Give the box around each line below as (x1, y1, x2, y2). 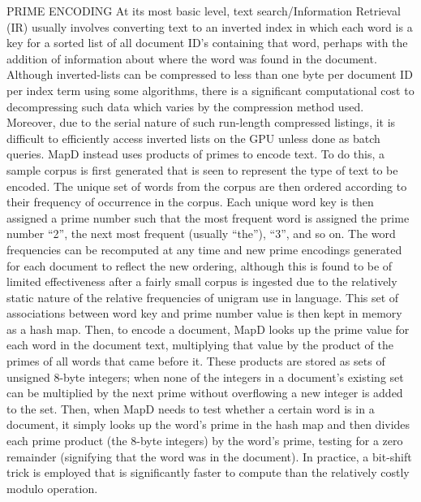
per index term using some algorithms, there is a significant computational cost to (6, 81, 415, 98)
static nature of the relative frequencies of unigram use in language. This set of (6, 288, 399, 305)
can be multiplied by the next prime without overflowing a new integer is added (6, 384, 403, 401)
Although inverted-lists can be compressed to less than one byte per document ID (6, 66, 413, 83)
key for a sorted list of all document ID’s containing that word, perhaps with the (6, 34, 408, 51)
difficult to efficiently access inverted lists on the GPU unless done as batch (6, 129, 380, 146)
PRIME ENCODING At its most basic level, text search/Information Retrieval (6, 2, 401, 19)
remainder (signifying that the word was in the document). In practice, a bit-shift (6, 448, 412, 465)
